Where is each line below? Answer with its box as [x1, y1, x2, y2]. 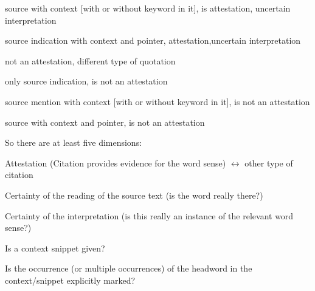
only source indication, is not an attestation [5, 75, 168, 87]
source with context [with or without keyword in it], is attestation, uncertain [5, 2, 291, 14]
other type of [244, 156, 293, 169]
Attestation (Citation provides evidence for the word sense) [5, 156, 226, 169]
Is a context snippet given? [5, 241, 105, 254]
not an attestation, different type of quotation [5, 54, 176, 67]
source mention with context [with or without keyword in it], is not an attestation [5, 95, 310, 108]
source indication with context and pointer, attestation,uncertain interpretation [5, 34, 301, 47]
